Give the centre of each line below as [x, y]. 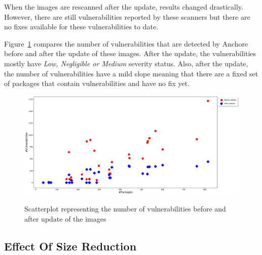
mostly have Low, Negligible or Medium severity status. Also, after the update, [126, 63]
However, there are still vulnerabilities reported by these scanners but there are [127, 16]
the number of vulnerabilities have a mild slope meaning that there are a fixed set [131, 73]
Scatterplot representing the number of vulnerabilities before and [125, 209]
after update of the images [65, 218]
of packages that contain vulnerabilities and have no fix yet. [97, 83]
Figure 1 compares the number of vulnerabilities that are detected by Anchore [126, 43]
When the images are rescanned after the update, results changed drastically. [124, 7]
